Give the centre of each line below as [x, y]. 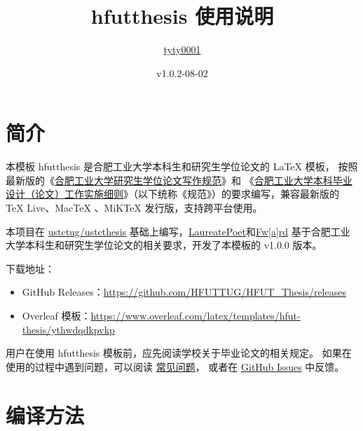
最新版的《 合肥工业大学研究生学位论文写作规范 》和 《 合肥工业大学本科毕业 [179, 180]
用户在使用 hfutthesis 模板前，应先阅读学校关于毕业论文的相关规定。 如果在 [179, 353]
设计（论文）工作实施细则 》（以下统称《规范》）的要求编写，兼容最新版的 [172, 194]
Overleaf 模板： [56, 315]
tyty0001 [182, 49]
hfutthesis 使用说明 [182, 16]
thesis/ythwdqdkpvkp [68, 329]
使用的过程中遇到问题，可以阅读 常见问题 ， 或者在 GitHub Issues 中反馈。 [175, 366]
